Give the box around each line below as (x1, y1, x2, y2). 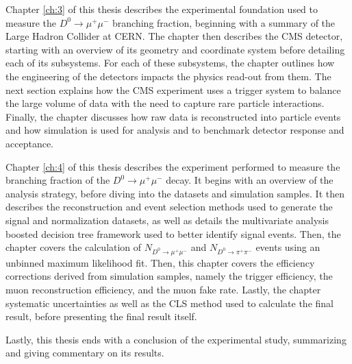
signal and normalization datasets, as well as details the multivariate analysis (5, 213, 329, 227)
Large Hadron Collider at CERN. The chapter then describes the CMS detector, (5, 29, 343, 43)
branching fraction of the (5, 173, 110, 187)
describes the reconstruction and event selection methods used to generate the (5, 199, 333, 214)
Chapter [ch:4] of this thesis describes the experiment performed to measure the (5, 159, 340, 173)
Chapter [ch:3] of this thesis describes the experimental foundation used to (5, 2, 318, 16)
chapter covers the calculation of (5, 240, 142, 254)
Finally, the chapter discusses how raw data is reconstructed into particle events (5, 109, 341, 123)
